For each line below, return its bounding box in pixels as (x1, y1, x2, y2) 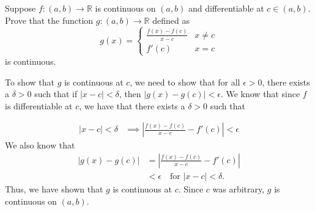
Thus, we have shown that (5, 182, 103, 195)
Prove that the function (5, 13, 94, 26)
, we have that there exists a (79, 99, 185, 112)
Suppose (5, 2, 36, 14)
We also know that (5, 139, 75, 152)
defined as (152, 13, 190, 26)
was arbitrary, (212, 182, 265, 195)
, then (119, 87, 141, 100)
